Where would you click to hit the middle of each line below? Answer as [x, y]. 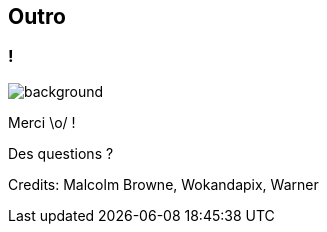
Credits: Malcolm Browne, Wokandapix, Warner [163, 184]
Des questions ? [61, 153]
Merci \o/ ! [42, 122]
